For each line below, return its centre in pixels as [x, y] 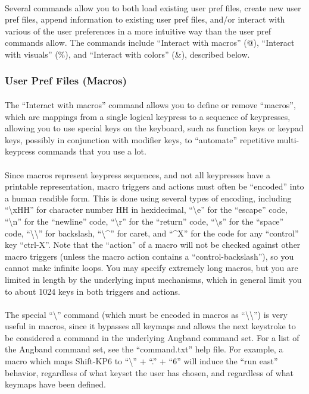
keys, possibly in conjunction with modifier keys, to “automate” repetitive [140, 139]
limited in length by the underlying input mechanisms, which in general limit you [153, 279]
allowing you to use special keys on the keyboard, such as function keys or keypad [154, 128]
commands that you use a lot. [92, 151]
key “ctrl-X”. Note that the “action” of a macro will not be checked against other [153, 245]
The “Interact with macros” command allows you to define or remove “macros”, [150, 105]
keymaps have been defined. [56, 384]
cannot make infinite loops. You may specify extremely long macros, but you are [152, 268]
